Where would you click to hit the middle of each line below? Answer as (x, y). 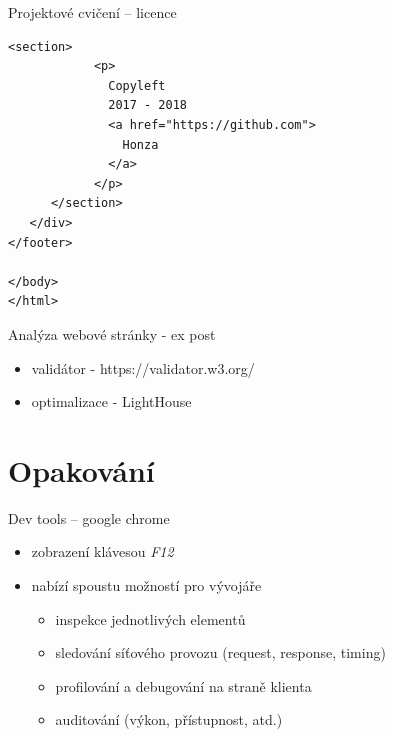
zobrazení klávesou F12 (102, 551)
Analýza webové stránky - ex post (112, 333)
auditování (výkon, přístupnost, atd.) (169, 719)
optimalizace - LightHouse (111, 401)
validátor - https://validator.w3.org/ (143, 367)
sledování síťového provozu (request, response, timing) (220, 652)
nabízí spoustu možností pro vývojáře (146, 585)
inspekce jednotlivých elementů (150, 618)
